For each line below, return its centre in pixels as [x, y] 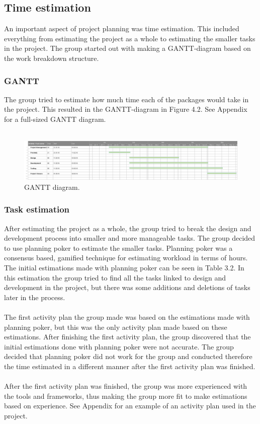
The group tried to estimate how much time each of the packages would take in [126, 99]
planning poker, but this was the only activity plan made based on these [116, 327]
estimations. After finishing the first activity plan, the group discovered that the [127, 337]
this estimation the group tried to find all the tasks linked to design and [115, 277]
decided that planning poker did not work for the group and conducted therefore [128, 356]
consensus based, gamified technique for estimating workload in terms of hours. [126, 258]
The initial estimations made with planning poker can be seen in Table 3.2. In [124, 267]
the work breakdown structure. [52, 58]
